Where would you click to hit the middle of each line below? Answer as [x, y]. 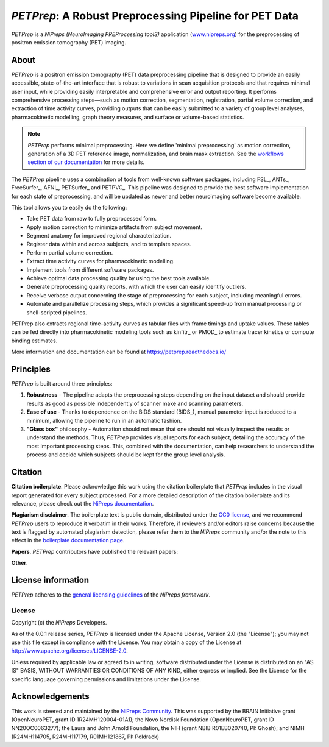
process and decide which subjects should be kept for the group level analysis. [126, 455]
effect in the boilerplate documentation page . [68, 540]
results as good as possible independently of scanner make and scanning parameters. [135, 403]
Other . [19, 563]
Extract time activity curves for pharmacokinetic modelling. [101, 261]
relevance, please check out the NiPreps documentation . [83, 503]
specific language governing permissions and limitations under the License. [106, 679]
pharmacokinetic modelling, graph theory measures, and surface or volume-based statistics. [128, 117]
